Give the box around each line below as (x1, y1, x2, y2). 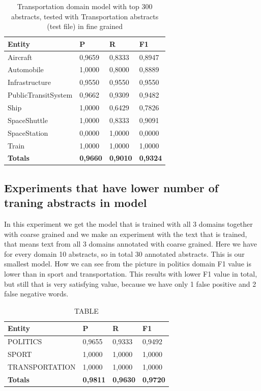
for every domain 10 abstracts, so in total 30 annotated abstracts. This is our (4, 248, 245, 259)
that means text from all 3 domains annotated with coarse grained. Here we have (4, 238, 257, 249)
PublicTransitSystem (8, 89, 73, 100)
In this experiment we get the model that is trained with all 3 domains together (4, 219, 253, 229)
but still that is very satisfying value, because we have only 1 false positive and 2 (4, 278, 256, 289)
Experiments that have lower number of (4, 179, 219, 195)
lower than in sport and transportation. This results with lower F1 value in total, (4, 268, 257, 279)
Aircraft (8, 51, 33, 62)
